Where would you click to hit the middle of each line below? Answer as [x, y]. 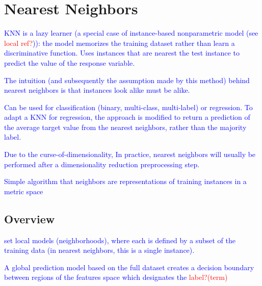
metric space [24, 191]
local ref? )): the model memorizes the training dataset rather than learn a [120, 43]
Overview [30, 218]
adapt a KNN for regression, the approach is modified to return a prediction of [127, 117]
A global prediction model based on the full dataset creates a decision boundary [129, 267]
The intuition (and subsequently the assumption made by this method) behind [127, 80]
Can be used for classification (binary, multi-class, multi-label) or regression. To [128, 107]
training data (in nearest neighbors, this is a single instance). [99, 250]
